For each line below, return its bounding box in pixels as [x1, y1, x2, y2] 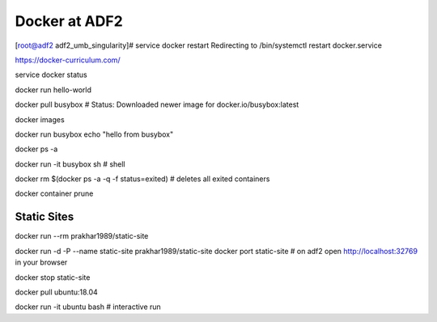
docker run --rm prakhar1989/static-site [15, 231, 149, 241]
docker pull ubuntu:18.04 [15, 287, 99, 297]
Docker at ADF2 [15, 12, 123, 30]
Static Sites [15, 210, 74, 224]
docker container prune [15, 189, 94, 198]
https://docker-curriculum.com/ [15, 55, 121, 65]
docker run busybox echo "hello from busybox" [15, 129, 174, 139]
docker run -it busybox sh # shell [15, 159, 125, 169]
